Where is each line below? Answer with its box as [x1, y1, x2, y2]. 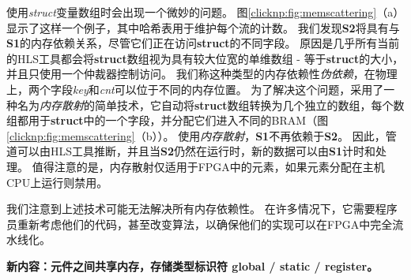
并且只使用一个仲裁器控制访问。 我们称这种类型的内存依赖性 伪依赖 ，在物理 [6, 65, 398, 82]
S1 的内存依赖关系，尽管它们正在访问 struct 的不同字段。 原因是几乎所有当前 [6, 35, 400, 51]
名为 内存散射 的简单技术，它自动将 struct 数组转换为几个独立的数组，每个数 [17, 96, 405, 113]
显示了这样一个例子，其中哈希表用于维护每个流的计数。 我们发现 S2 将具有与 [6, 19, 400, 35]
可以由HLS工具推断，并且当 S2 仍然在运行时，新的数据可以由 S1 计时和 [17, 143, 376, 159]
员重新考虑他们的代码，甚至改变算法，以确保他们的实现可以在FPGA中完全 [6, 215, 393, 232]
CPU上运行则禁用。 [6, 174, 108, 190]
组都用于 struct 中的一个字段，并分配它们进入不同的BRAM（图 [6, 112, 329, 129]
